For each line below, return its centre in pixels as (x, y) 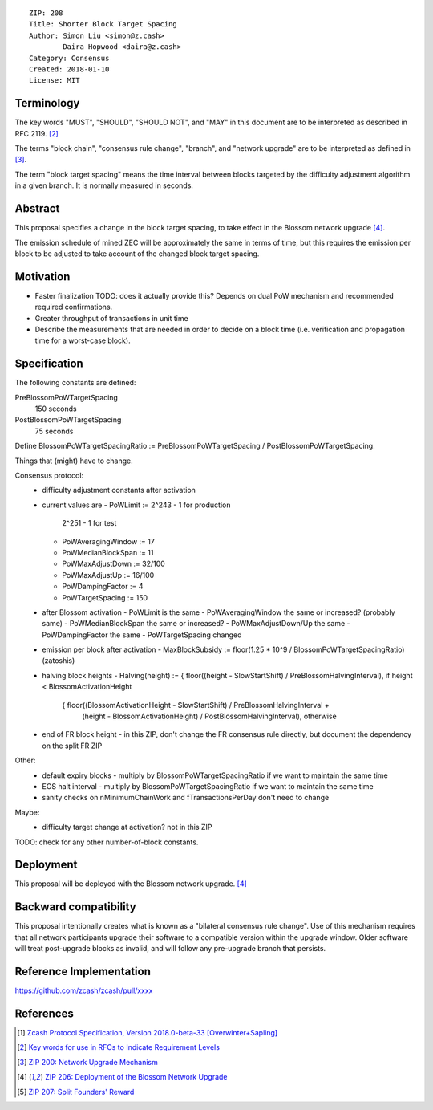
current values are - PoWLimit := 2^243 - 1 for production (136, 505)
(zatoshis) (59, 661)
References (44, 1013)
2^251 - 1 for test (89, 523)
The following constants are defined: (75, 383)
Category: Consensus (69, 58)
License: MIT (55, 81)
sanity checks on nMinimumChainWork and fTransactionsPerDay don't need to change (186, 798)
